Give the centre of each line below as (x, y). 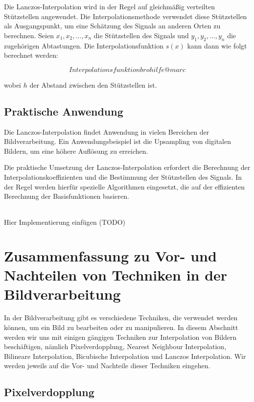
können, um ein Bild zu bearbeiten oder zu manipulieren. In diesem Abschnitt (121, 327)
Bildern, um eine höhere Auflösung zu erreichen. (76, 151)
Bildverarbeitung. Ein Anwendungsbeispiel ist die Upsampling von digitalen (118, 141)
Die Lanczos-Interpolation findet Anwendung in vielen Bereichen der (107, 131)
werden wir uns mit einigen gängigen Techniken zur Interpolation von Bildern (120, 337)
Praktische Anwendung (64, 111)
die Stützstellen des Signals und (141, 35)
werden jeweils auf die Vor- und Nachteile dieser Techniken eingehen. (107, 366)
